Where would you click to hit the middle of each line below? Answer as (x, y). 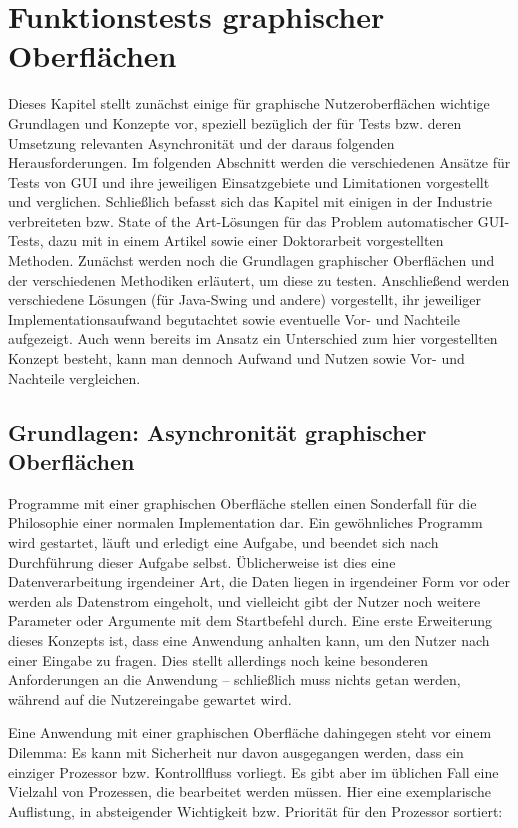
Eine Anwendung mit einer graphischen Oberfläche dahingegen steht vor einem (250, 732)
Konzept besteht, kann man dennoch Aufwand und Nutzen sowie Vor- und (236, 358)
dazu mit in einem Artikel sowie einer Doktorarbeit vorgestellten (246, 240)
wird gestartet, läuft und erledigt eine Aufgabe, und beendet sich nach (223, 542)
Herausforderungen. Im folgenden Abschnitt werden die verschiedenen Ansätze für (259, 162)
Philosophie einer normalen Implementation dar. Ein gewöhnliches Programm (245, 522)
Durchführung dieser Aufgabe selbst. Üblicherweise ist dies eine (202, 561)
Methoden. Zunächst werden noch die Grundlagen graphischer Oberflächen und (251, 260)
